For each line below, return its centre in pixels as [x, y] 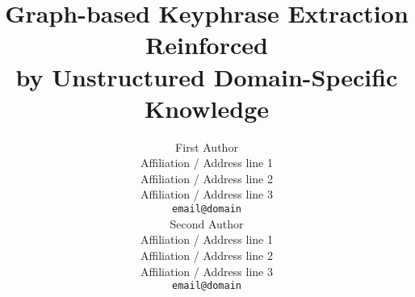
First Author [207, 146]
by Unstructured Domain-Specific [207, 76]
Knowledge [207, 108]
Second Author [207, 223]
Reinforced [207, 45]
